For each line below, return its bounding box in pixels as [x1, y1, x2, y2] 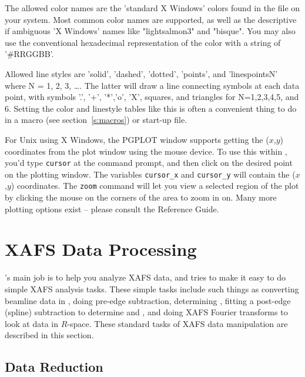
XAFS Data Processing [5, 237, 197, 261]
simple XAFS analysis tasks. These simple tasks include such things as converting [5, 283, 299, 295]
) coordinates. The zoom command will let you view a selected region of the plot [11, 179, 299, 192]
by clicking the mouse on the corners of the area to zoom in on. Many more [5, 191, 277, 203]
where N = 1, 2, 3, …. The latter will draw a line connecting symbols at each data [5, 79, 300, 91]
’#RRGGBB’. [5, 48, 54, 60]
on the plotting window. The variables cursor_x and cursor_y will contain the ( [5, 168, 296, 180]
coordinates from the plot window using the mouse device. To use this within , [5, 145, 287, 157]
